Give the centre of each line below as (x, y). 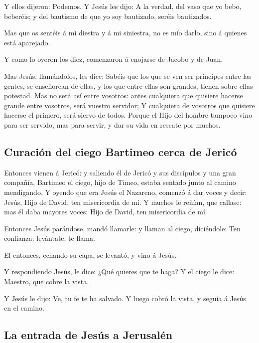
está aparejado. (27, 42)
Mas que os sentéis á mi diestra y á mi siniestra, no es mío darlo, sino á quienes (126, 33)
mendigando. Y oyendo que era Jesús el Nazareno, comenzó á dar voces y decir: (126, 192)
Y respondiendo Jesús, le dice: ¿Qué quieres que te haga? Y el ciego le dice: (119, 271)
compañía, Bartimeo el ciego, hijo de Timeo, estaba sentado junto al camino (120, 182)
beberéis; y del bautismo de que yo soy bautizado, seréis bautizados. (108, 16)
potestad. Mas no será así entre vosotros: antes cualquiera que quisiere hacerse (124, 95)
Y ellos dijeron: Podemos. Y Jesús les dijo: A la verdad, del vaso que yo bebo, (123, 6)
